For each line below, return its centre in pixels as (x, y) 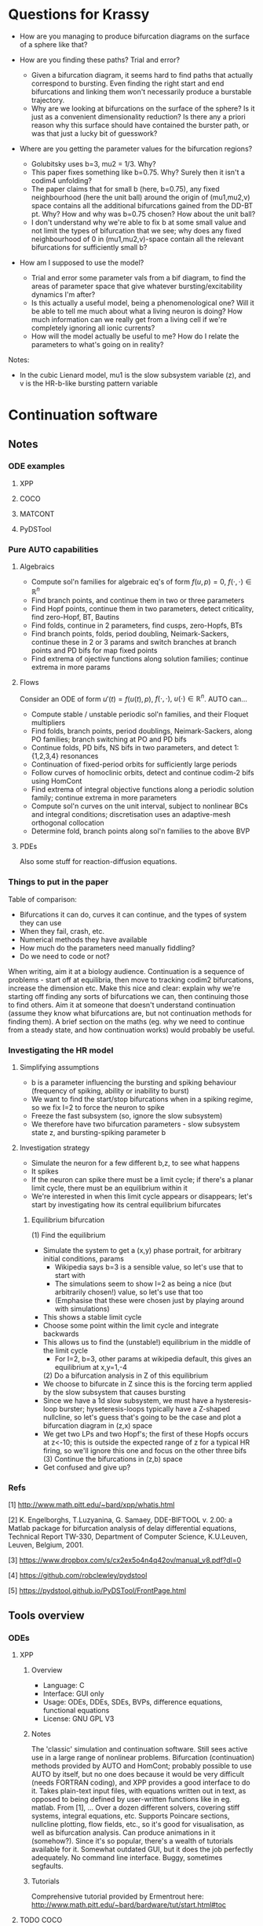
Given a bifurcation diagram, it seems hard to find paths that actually (142, 75)
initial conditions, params (83, 1259)
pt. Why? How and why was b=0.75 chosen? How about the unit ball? (143, 214)
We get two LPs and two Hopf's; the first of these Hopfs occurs (146, 1434)
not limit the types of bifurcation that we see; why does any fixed (136, 230)
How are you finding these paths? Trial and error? (100, 60)
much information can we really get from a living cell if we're (129, 319)
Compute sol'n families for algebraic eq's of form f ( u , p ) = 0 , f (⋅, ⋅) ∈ (141, 582)
